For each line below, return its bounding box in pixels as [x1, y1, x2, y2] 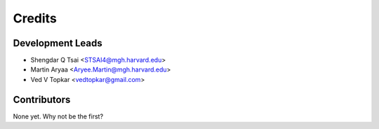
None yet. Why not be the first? [13, 112, 104, 121]
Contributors [13, 93, 71, 105]
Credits [13, 11, 58, 26]
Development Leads [13, 37, 103, 49]
